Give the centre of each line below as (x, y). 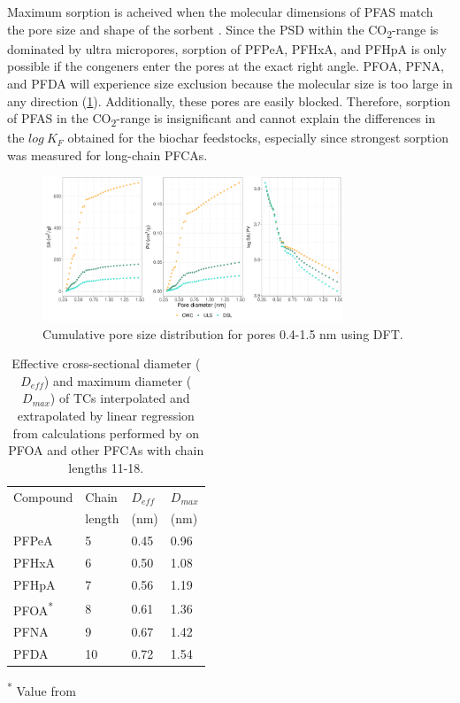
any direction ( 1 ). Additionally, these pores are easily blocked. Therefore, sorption (229, 100)
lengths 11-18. (106, 467)
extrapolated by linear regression (106, 415)
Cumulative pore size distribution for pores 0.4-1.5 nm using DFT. (223, 333)
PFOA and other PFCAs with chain (106, 450)
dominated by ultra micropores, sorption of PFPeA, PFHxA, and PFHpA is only (227, 48)
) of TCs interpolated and (120, 398)
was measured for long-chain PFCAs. (107, 155)
